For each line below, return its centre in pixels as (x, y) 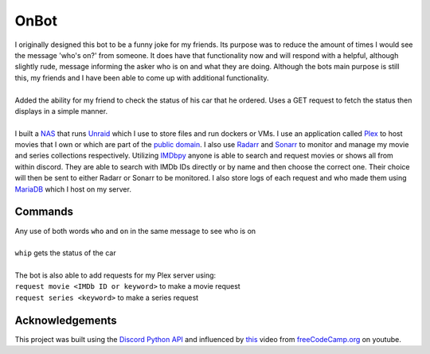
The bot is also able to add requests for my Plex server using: (115, 275)
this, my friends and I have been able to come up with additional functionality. (142, 78)
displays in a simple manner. (61, 111)
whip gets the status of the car (65, 253)
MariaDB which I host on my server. (73, 189)
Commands (44, 212)
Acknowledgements (66, 320)
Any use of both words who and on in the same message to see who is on (135, 231)
